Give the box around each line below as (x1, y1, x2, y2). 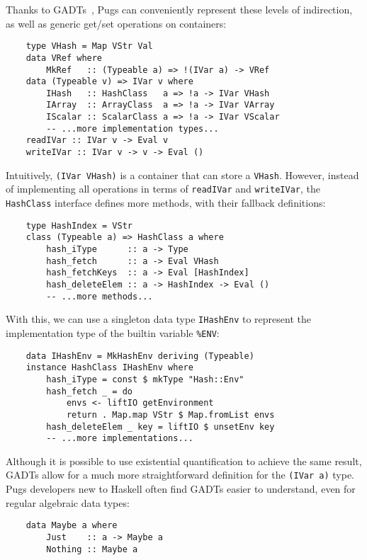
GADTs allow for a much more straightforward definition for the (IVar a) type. (6, 467, 354, 482)
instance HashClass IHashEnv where (26, 362, 193, 373)
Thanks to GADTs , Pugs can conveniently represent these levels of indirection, (6, 2, 353, 16)
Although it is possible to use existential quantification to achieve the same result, (6, 453, 362, 468)
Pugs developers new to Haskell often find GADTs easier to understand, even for (6, 481, 356, 496)
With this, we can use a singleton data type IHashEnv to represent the (6, 312, 311, 326)
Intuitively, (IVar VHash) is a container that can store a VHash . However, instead (6, 167, 359, 182)
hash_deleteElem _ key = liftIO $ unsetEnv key (46, 421, 275, 432)
